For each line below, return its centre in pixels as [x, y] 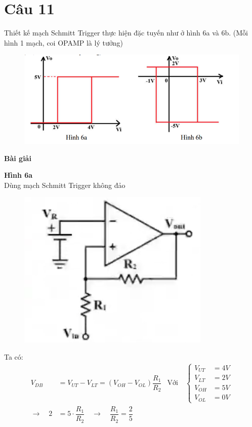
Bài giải [18, 158]
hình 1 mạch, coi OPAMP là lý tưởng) [64, 42]
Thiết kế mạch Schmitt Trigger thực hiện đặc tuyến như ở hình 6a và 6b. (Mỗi [126, 33]
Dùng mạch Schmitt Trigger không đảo [65, 185]
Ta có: [14, 356]
